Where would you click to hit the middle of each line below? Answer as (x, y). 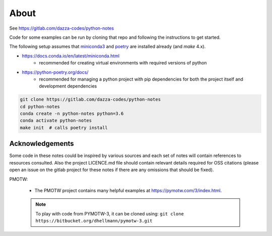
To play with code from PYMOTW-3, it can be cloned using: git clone (110, 213)
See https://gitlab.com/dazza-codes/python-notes (62, 28)
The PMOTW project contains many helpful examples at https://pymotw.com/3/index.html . (128, 190)
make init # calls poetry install (64, 128)
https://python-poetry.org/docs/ (55, 72)
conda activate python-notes (56, 121)
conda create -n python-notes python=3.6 (72, 114)
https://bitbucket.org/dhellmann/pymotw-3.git (94, 221)
